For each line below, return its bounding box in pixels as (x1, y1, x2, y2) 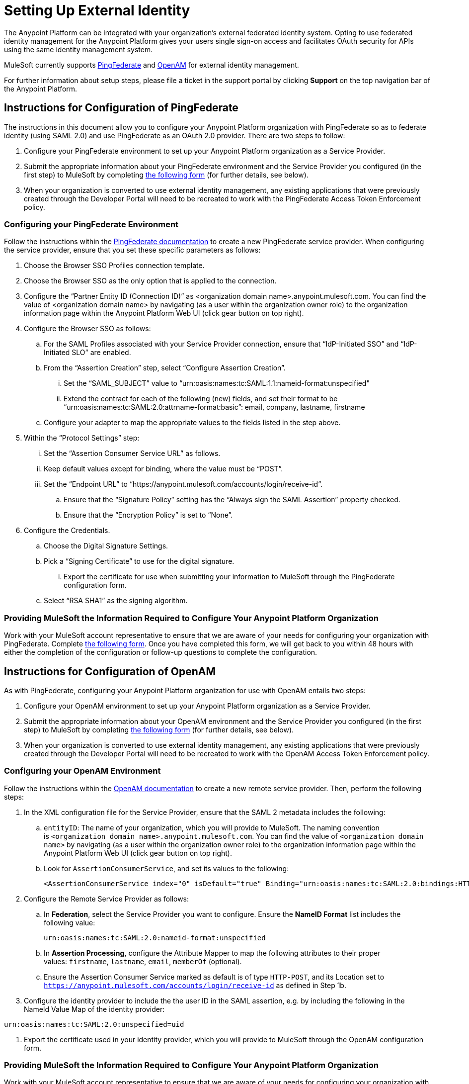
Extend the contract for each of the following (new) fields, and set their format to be (64, 394, 338, 403)
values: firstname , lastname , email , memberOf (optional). (44, 957, 242, 966)
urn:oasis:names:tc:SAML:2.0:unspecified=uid (4, 1020, 184, 1028)
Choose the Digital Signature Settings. (44, 542, 168, 550)
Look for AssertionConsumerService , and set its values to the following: (44, 864, 289, 873)
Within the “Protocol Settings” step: (24, 434, 140, 443)
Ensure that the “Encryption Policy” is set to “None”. (64, 511, 233, 520)
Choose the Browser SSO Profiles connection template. (24, 261, 205, 270)
